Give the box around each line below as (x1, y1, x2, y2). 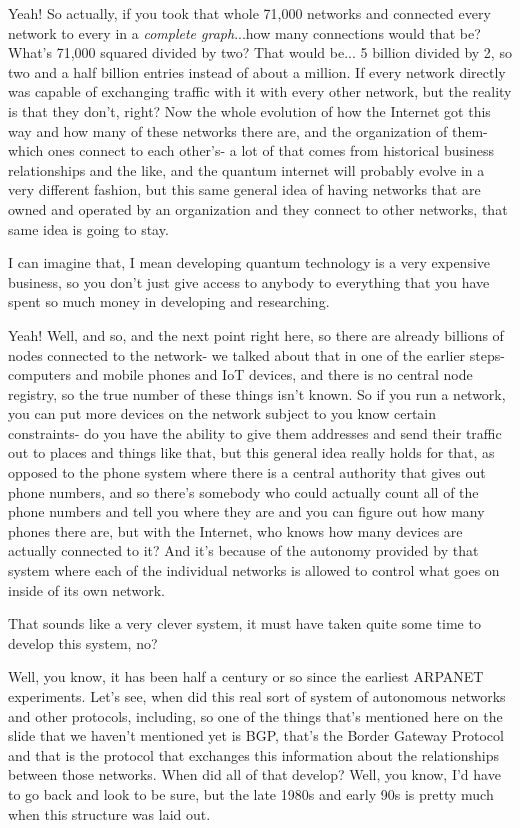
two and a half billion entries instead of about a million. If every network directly (8, 61, 506, 82)
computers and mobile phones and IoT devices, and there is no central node (8, 364, 473, 385)
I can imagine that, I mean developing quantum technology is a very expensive (8, 252, 491, 273)
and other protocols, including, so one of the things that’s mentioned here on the (8, 705, 503, 726)
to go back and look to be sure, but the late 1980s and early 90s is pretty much (8, 783, 494, 804)
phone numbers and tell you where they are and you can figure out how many (8, 501, 485, 522)
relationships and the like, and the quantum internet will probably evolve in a (8, 159, 485, 180)
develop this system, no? (8, 632, 158, 653)
